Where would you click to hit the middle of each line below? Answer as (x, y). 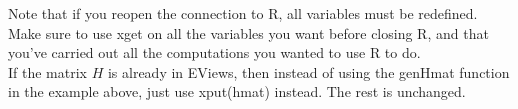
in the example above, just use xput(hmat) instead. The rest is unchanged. (237, 91)
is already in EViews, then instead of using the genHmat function (308, 71)
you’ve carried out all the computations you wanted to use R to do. (214, 52)
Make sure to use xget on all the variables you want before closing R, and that (248, 32)
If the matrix (47, 71)
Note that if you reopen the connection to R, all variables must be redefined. (243, 13)
